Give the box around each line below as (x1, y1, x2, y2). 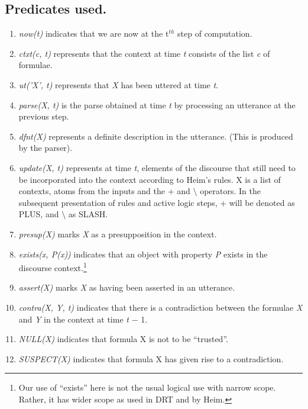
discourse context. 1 (18, 260, 87, 273)
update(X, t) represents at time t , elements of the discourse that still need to (18, 161, 296, 173)
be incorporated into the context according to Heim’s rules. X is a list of (18, 173, 281, 185)
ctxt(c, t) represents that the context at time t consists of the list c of (18, 47, 270, 59)
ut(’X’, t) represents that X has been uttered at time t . (18, 78, 219, 91)
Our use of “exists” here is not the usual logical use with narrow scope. (18, 381, 276, 394)
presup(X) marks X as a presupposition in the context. (18, 227, 217, 240)
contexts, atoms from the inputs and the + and (18, 185, 190, 197)
